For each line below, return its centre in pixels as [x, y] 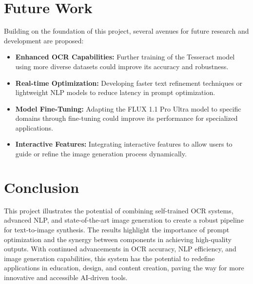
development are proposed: [44, 40]
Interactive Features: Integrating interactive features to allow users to [124, 144]
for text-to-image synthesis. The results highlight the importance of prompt [117, 229]
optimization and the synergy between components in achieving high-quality [118, 239]
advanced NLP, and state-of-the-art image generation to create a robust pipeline [124, 220]
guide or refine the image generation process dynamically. [101, 154]
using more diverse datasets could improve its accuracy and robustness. [122, 66]
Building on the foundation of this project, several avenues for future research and [126, 31]
